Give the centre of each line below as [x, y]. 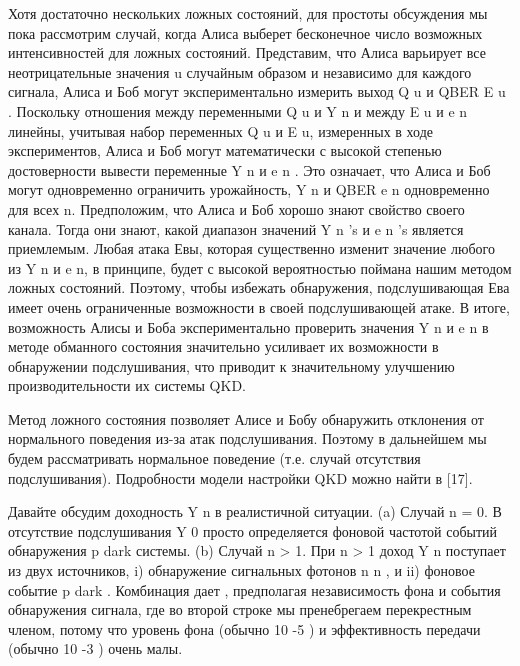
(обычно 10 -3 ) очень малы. [95, 648]
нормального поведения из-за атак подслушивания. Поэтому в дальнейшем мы [247, 438]
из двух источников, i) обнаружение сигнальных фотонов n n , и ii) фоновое [241, 570]
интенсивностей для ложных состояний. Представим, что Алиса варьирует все [247, 52]
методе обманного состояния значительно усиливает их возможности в [223, 346]
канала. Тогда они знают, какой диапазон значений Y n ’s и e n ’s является [236, 228]
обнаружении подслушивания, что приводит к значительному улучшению [231, 365]
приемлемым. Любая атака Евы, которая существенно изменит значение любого [251, 248]
